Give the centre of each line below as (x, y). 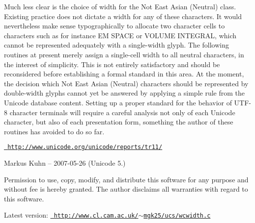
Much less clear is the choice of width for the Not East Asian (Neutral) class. (120, 6)
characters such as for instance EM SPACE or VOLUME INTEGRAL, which (120, 35)
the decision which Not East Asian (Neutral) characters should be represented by (126, 83)
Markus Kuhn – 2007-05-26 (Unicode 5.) (65, 162)
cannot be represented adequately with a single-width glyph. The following (116, 45)
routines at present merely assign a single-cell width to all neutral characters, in (124, 54)
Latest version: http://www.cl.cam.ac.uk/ (71, 215)
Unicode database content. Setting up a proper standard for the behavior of (118, 102)
